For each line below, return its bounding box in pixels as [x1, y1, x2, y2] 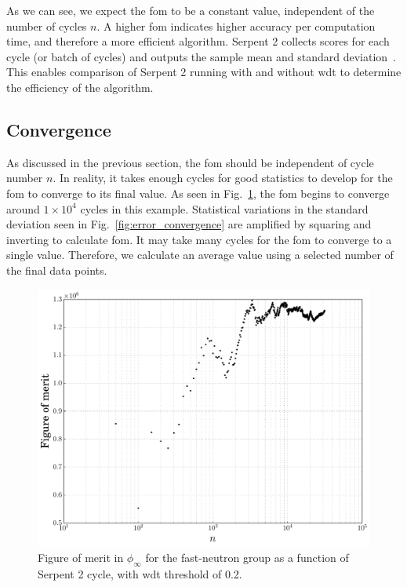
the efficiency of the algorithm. [6, 78, 154, 95]
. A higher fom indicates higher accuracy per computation [96, 17, 376, 34]
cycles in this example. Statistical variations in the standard [80, 200, 369, 217]
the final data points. [6, 261, 107, 278]
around [6, 200, 40, 217]
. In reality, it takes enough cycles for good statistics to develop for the [53, 170, 393, 186]
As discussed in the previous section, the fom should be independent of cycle [6, 154, 374, 170]
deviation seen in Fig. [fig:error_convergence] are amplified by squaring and [6, 216, 372, 232]
